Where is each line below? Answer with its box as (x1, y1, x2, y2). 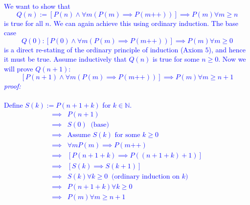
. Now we (218, 54, 246, 64)
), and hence (208, 44, 246, 54)
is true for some (152, 54, 200, 64)
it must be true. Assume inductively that (4, 54, 127, 64)
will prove (4, 63, 33, 73)
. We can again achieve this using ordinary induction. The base (49, 18, 239, 28)
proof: (4, 80, 21, 91)
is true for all (4, 18, 43, 28)
